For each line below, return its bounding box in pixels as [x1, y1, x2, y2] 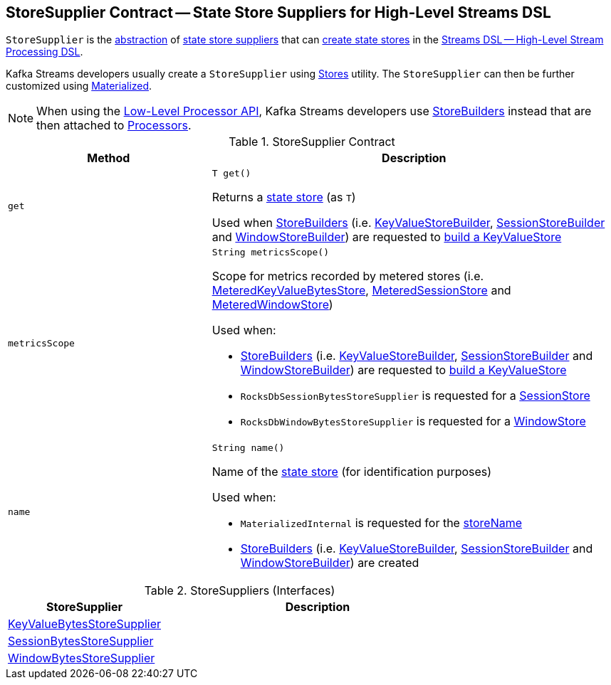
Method [87, 151, 130, 166]
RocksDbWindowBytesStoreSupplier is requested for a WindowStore [240, 414, 586, 429]
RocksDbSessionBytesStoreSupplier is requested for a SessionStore [240, 388, 590, 403]
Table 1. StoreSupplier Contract [229, 134, 395, 149]
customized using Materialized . [6, 80, 152, 92]
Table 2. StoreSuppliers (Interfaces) [144, 583, 335, 598]
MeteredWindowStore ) [211, 297, 333, 312]
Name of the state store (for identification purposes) [211, 464, 492, 479]
